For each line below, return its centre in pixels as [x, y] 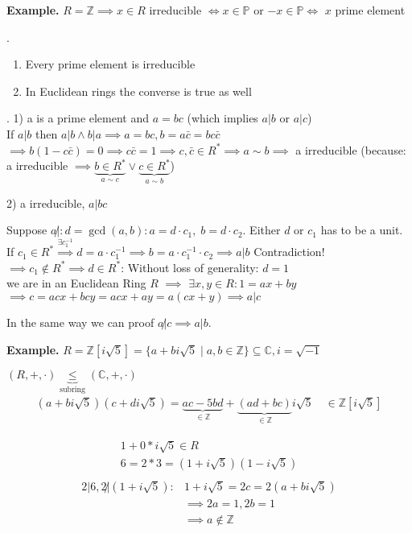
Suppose [27, 230]
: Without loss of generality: [190, 267]
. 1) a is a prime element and [78, 118]
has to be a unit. [362, 230]
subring [72, 390]
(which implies [222, 118]
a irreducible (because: [351, 149]
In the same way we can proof [80, 322]
